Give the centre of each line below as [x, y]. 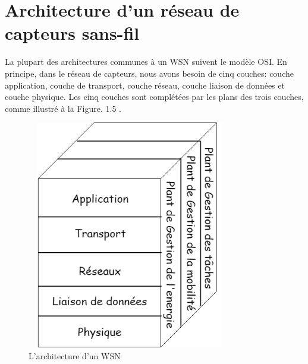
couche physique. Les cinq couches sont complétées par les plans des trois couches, [154, 97]
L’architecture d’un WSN [75, 355]
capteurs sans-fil [72, 33]
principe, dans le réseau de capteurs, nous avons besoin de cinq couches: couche [149, 73]
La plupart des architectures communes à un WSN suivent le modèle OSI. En [146, 62]
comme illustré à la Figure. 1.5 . [63, 108]
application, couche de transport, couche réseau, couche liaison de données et [145, 85]
